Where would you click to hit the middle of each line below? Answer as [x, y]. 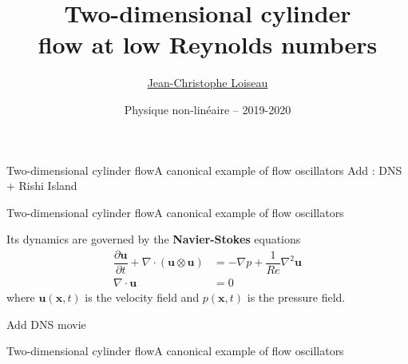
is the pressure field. [296, 297]
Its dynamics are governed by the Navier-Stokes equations [154, 239]
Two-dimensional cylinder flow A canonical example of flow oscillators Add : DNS [204, 170]
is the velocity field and [142, 297]
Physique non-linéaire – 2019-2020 [208, 109]
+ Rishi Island [42, 186]
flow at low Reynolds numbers [208, 44]
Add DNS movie [46, 324]
